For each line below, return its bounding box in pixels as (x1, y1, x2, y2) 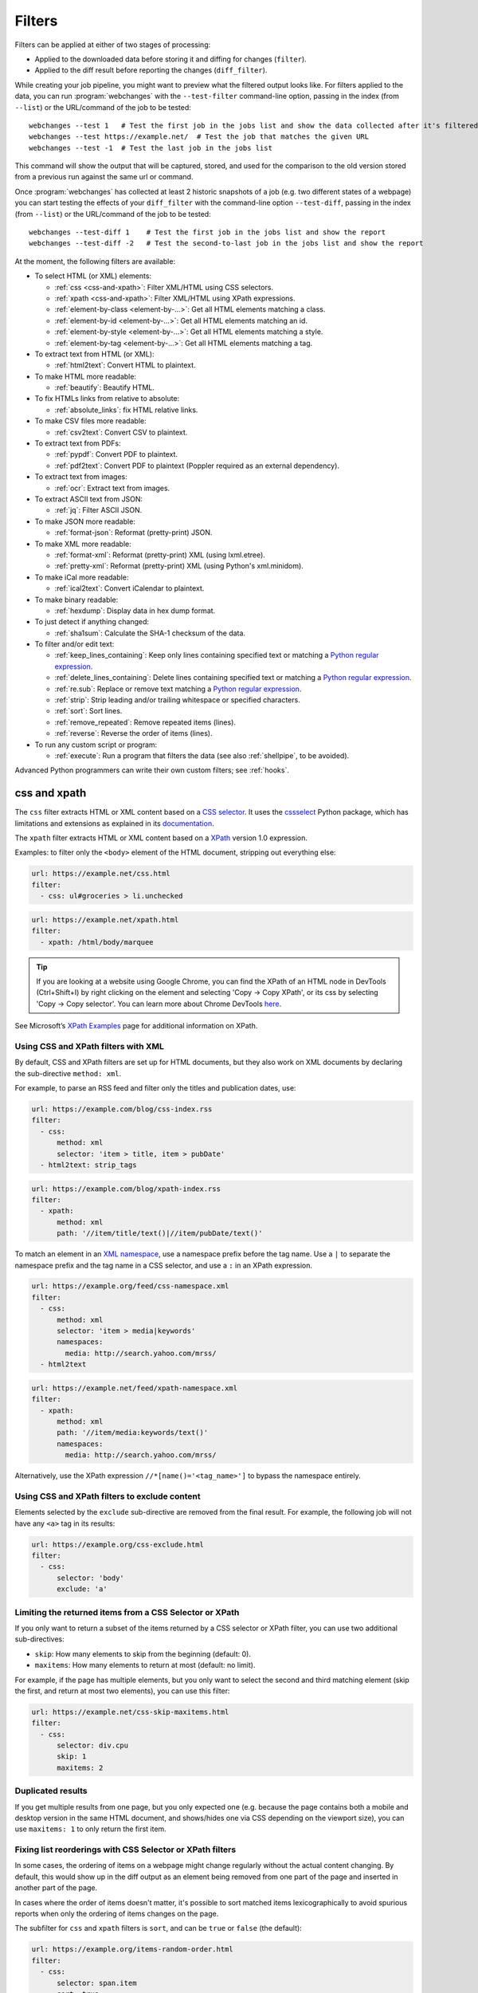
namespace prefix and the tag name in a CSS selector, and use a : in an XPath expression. (14, 1260, 313, 1270)
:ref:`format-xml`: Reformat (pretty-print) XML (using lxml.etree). (54, 550, 266, 560)
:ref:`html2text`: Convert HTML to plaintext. (54, 360, 196, 370)
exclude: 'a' (57, 1585, 108, 1594)
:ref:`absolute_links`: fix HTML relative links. (54, 405, 198, 415)
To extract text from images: (34, 472, 127, 482)
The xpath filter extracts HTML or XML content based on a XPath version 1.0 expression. (14, 833, 308, 843)
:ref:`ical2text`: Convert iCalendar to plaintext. (54, 584, 205, 593)
